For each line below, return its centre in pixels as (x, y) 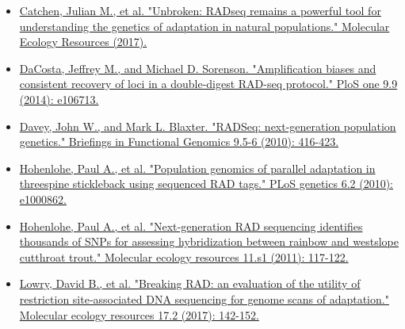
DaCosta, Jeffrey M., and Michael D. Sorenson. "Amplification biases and (198, 68)
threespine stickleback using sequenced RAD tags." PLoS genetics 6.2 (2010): (206, 184)
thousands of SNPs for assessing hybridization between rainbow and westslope (209, 241)
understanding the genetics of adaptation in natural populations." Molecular (204, 26)
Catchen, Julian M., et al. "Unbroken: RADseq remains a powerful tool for (200, 10)
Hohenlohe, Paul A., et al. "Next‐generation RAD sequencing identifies (191, 226)
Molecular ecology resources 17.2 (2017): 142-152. (139, 314)
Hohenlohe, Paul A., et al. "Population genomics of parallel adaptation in (197, 168)
